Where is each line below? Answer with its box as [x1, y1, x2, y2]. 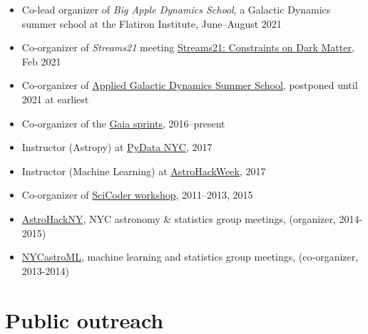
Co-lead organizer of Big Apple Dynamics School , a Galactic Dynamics [21, 2, 331, 16]
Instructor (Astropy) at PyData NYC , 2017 [21, 140, 213, 155]
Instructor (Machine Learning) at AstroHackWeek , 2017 [21, 163, 266, 178]
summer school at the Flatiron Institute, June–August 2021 [21, 16, 282, 31]
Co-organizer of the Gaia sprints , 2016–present [21, 115, 225, 130]
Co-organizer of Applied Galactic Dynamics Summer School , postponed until [21, 78, 358, 93]
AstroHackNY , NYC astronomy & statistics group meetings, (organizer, [21, 211, 336, 226]
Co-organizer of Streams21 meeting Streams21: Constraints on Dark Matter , [21, 40, 354, 55]
